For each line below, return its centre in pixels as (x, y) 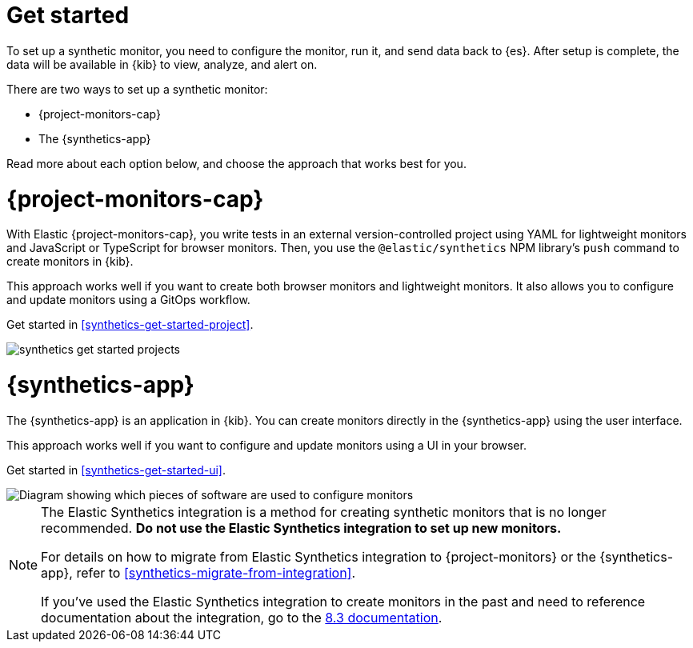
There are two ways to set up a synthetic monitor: (137, 89)
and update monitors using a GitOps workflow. (128, 300)
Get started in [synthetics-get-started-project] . (130, 325)
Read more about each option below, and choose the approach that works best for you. (236, 163)
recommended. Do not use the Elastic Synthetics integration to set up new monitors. (301, 528)
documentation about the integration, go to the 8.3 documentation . (242, 617)
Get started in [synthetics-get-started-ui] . (116, 470)
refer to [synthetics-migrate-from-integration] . (216, 572)
